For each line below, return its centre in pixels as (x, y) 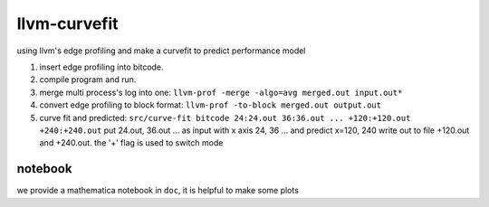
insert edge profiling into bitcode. (101, 67)
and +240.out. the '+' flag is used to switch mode (131, 143)
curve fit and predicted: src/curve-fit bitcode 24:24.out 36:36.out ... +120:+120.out (225, 118)
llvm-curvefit (67, 24)
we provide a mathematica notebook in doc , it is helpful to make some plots (158, 191)
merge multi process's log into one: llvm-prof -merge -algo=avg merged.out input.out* (221, 92)
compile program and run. (88, 80)
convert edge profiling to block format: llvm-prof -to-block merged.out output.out (211, 105)
